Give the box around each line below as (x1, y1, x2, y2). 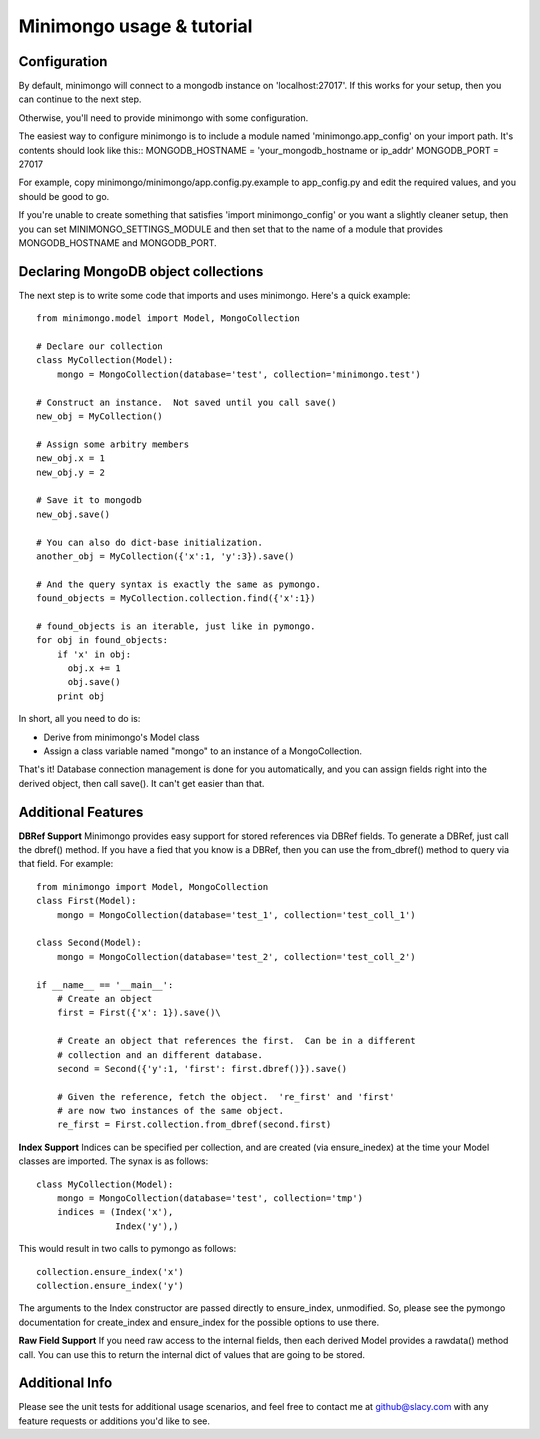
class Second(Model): (36, 937, 142, 949)
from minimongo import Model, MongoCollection (36, 881, 269, 892)
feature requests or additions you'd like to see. (18, 1415, 210, 1427)
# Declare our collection (36, 341, 164, 352)
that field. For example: (18, 858, 114, 870)
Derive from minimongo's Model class (43, 731, 200, 743)
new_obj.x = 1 (36, 453, 105, 464)
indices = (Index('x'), (56, 1206, 174, 1218)
